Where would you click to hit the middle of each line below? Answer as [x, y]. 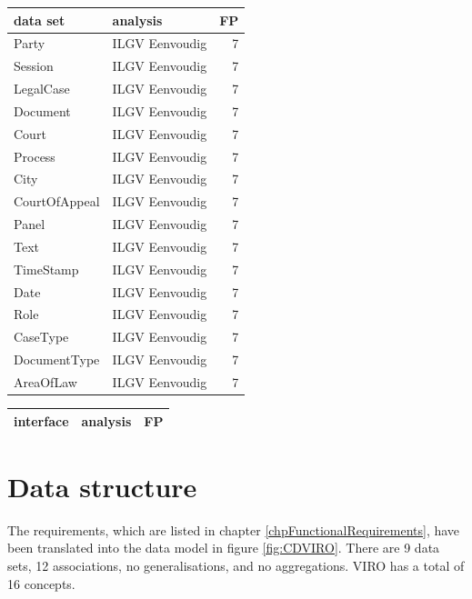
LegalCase [42, 89]
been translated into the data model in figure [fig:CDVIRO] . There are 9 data [224, 548]
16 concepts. [41, 583]
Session [34, 66]
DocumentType [57, 359]
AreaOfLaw [45, 382]
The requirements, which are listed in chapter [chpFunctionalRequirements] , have [234, 529]
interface [41, 420]
